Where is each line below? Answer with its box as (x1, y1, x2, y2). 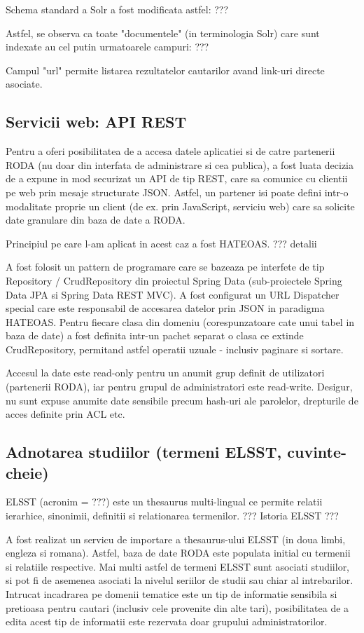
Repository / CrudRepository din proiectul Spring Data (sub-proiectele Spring (6, 273, 342, 287)
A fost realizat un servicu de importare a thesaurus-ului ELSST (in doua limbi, (6, 531, 346, 546)
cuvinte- (287, 441, 347, 463)
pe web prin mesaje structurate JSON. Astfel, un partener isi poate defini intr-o (6, 184, 349, 199)
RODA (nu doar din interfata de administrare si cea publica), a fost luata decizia (6, 157, 354, 172)
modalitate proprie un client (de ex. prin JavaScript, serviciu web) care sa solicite (6, 198, 355, 213)
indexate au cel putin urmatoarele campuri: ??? (6, 39, 209, 54)
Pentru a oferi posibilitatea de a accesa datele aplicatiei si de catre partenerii (6, 144, 335, 158)
